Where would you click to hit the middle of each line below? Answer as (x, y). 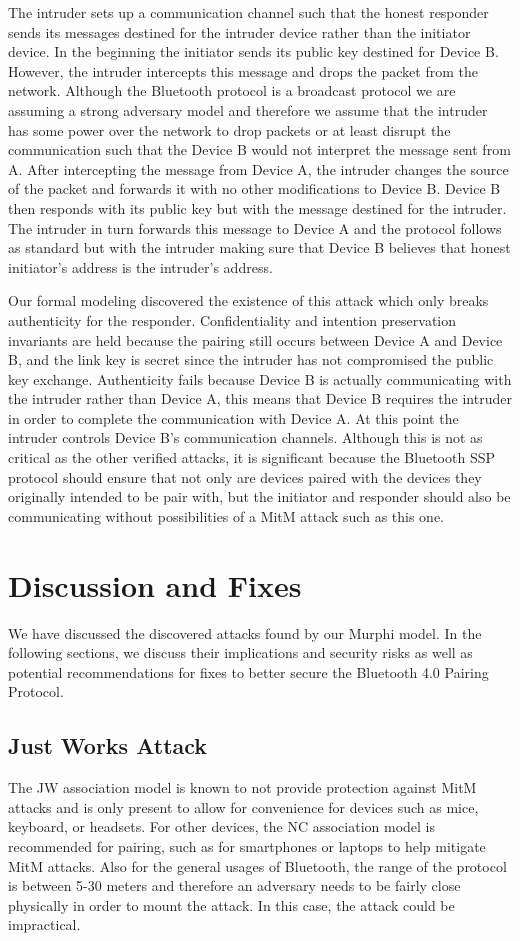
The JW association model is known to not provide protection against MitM (242, 787)
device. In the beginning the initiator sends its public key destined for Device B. (253, 51)
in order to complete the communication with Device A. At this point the (233, 417)
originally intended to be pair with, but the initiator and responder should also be (259, 496)
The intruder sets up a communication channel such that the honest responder (248, 12)
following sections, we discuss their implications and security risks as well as (240, 652)
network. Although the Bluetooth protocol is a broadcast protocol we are (232, 90)
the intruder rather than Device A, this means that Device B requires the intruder (260, 398)
